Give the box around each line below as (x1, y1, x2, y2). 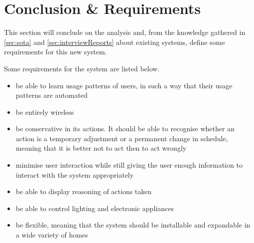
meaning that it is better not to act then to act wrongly (15, 143, 187, 153)
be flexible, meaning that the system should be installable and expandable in (15, 220, 251, 230)
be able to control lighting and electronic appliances (15, 203, 174, 213)
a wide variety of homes (15, 230, 88, 240)
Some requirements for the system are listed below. (4, 63, 160, 73)
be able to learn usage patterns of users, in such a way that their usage (15, 80, 233, 90)
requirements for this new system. (4, 46, 107, 57)
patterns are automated (15, 90, 88, 100)
